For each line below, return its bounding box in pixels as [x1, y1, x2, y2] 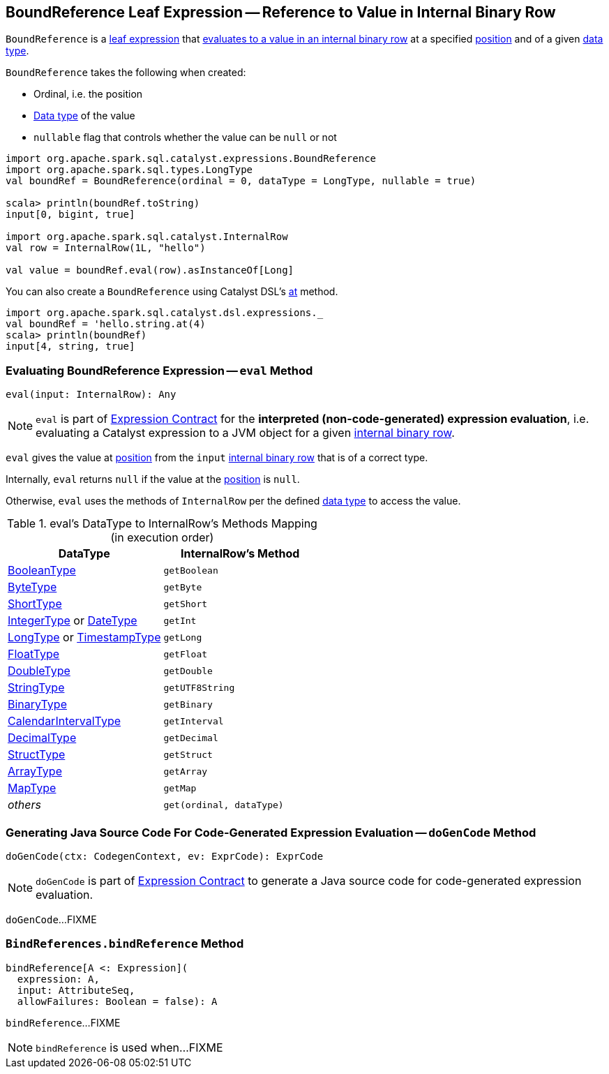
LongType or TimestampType [8, 630, 161, 645]
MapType [8, 781, 57, 796]
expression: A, [17, 973, 100, 985]
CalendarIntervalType [8, 714, 121, 729]
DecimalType [8, 731, 77, 745]
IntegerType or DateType [8, 613, 137, 628]
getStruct [163, 749, 213, 760]
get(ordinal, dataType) [163, 799, 284, 810]
